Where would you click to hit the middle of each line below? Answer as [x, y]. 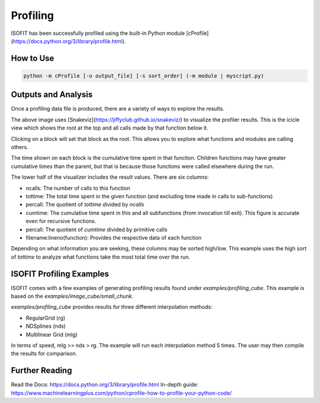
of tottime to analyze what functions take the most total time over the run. [101, 257]
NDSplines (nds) [46, 326]
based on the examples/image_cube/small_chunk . [72, 296]
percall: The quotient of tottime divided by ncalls [85, 205]
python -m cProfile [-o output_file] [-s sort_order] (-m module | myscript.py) [144, 76]
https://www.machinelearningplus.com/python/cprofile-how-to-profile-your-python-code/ [121, 393]
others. [20, 147]
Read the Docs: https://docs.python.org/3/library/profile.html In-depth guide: [105, 385]
